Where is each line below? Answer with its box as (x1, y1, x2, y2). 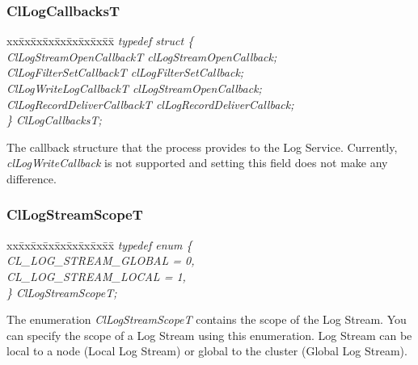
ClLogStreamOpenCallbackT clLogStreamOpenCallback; (6, 48, 277, 65)
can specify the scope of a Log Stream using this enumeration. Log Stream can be (6, 326, 412, 343)
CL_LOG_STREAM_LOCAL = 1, (6, 267, 186, 284)
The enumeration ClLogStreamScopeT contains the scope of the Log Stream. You (6, 311, 407, 328)
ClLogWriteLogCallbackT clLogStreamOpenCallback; (6, 80, 262, 96)
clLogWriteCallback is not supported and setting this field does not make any (6, 154, 388, 171)
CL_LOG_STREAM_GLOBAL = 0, (6, 252, 195, 269)
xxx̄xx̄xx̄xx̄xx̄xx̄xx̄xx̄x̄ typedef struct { (6, 32, 194, 49)
